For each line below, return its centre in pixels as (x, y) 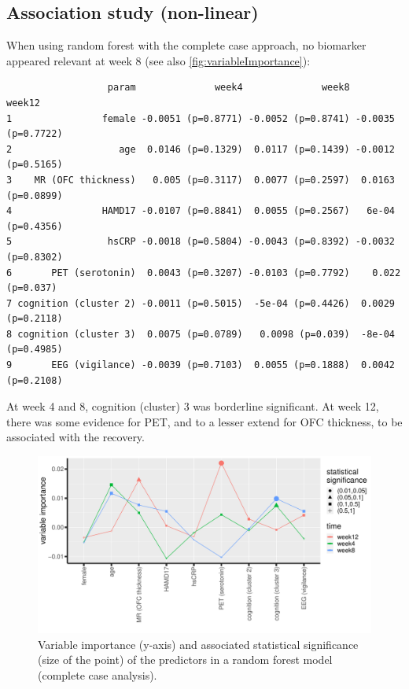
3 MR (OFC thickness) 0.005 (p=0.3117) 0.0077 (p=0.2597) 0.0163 (201, 180)
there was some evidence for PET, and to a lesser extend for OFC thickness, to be (204, 421)
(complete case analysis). (98, 675)
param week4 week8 (228, 88)
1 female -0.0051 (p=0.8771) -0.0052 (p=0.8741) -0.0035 (201, 118)
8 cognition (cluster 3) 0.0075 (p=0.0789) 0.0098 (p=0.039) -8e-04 (201, 334)
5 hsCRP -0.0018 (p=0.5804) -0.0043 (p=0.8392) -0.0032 (201, 242)
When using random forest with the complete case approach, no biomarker (186, 45)
